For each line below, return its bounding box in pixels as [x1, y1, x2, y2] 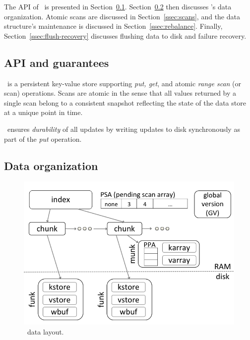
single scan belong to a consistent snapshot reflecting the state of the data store [4, 97, 246, 108]
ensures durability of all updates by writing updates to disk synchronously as [7, 123, 240, 134]
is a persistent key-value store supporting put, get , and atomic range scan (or [7, 78, 242, 88]
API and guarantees [4, 55, 109, 70]
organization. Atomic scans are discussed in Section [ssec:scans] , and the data [4, 11, 240, 21]
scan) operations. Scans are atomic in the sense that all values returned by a [4, 88, 237, 98]
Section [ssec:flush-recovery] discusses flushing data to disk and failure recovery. [4, 30, 247, 41]
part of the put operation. [4, 133, 82, 144]
